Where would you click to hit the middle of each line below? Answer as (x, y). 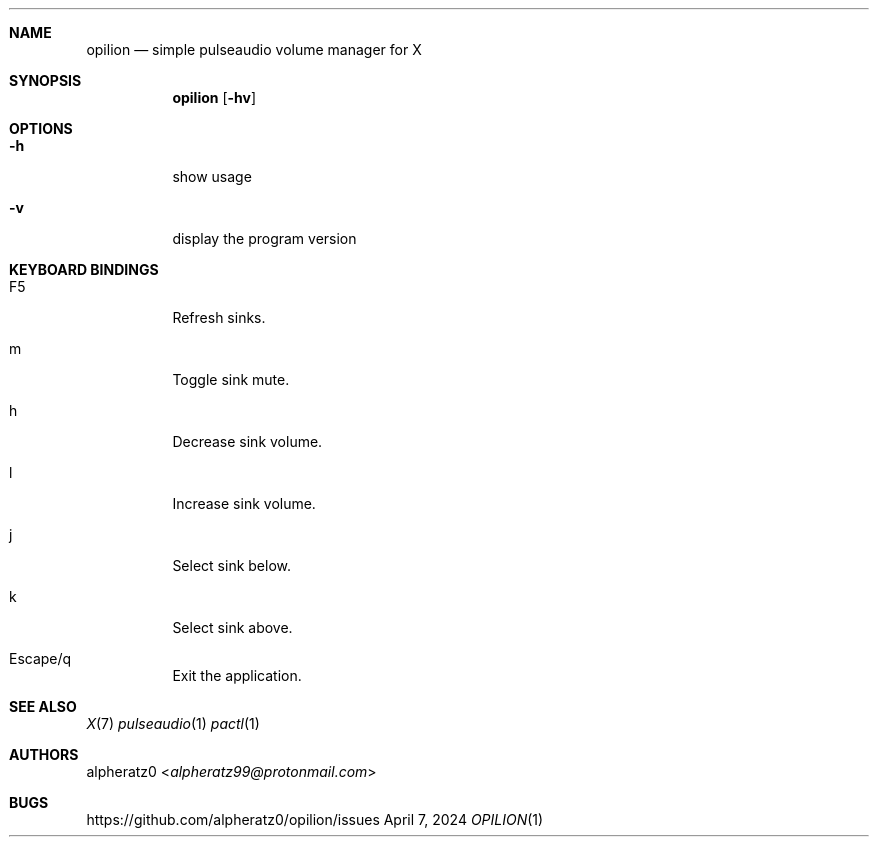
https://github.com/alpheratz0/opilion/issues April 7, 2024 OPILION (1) (315, 819)
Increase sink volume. (244, 503)
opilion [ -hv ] (214, 97)
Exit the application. (237, 675)
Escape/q (40, 658)
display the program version (264, 238)
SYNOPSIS (45, 80)
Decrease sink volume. (247, 441)
